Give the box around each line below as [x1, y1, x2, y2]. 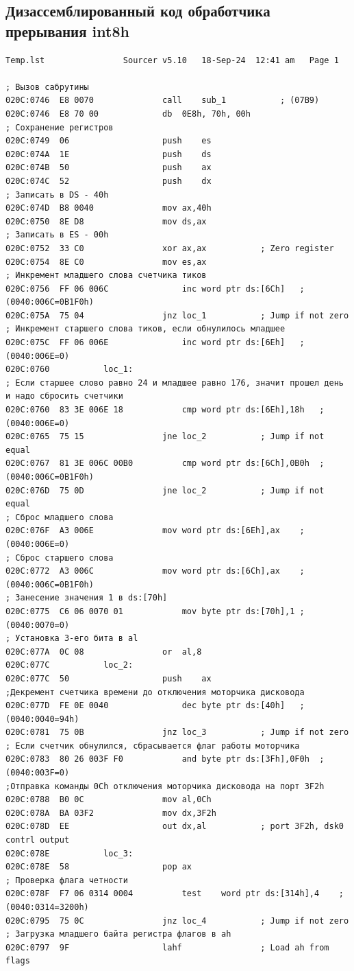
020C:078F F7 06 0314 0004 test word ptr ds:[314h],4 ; [5, 889, 344, 899]
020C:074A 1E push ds [5, 149, 212, 159]
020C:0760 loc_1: [5, 364, 134, 375]
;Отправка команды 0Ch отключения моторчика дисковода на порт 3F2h [5, 781, 325, 791]
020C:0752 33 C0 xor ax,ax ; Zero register [5, 243, 334, 253]
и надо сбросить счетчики [5, 391, 123, 401]
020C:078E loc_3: [5, 848, 134, 858]
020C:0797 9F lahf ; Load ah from [5, 942, 329, 952]
